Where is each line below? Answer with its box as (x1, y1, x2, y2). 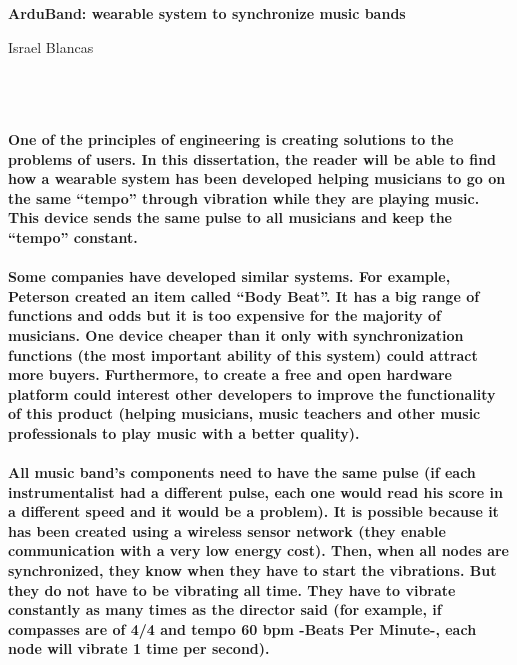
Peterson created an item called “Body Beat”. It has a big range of (8, 285, 480, 306)
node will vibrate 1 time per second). (8, 638, 270, 659)
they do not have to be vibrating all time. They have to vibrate (8, 579, 456, 600)
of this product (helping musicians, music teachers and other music (8, 403, 481, 424)
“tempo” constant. (8, 226, 138, 247)
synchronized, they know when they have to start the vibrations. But (8, 560, 497, 581)
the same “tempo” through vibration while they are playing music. (8, 187, 480, 208)
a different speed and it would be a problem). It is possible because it (8, 501, 499, 522)
